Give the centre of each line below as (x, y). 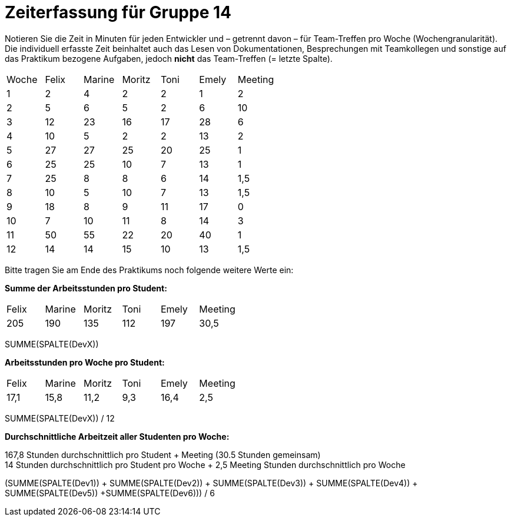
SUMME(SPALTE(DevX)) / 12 (60, 418)
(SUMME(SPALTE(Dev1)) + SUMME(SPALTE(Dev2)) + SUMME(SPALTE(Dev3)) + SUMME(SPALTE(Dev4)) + (211, 483)
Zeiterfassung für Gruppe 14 (118, 12)
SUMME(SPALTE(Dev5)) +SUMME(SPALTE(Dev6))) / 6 (110, 493)
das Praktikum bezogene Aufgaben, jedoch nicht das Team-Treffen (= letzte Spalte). (169, 58)
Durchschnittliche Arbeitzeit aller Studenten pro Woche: (117, 436)
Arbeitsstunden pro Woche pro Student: (85, 362)
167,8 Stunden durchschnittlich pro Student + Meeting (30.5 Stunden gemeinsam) (163, 454)
